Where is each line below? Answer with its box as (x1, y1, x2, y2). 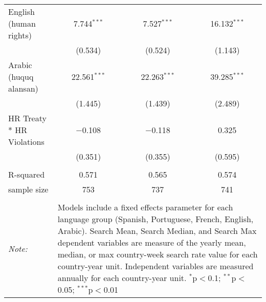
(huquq (8, 71, 34, 82)
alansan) (8, 82, 38, 94)
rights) (8, 29, 32, 41)
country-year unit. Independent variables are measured (57, 260, 254, 272)
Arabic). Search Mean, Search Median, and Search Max (57, 225, 257, 236)
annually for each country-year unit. (57, 272, 187, 284)
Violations (8, 136, 45, 147)
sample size (8, 183, 49, 195)
